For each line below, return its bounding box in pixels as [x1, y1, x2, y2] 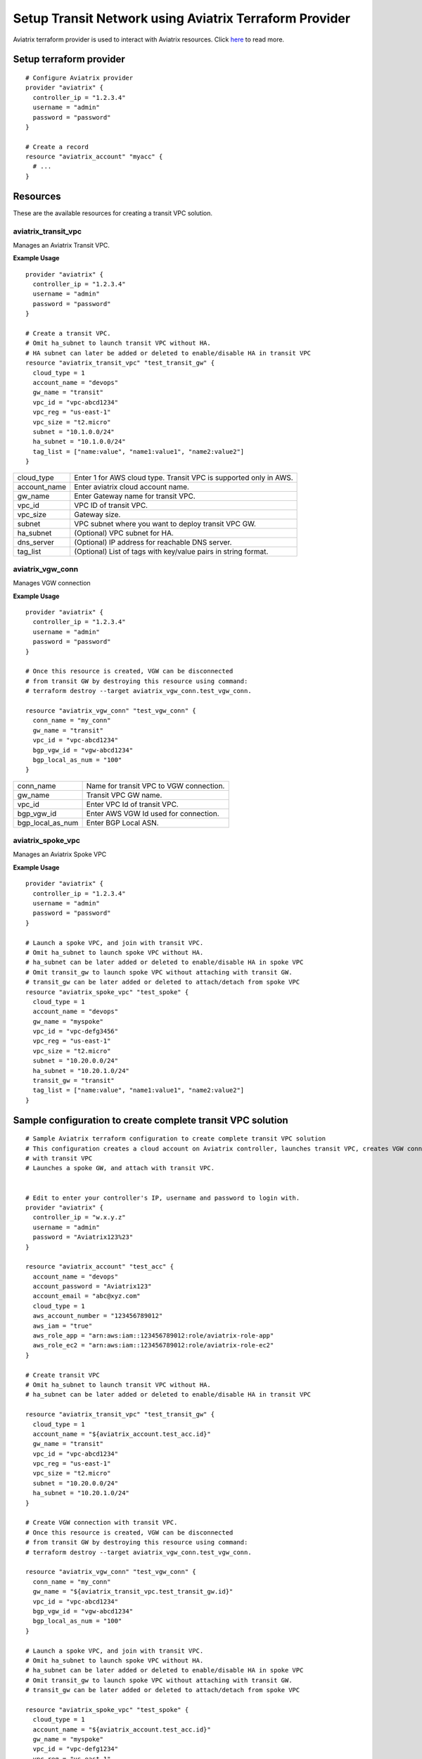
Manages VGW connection [13, 579, 91, 588]
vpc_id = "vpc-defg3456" [32, 1027, 119, 1036]
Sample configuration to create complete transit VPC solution [13, 1114, 288, 1126]
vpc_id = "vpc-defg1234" [32, 1745, 119, 1753]
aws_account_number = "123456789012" [32, 1312, 163, 1320]
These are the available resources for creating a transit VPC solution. [13, 208, 213, 217]
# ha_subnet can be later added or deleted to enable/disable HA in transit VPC [25, 1390, 312, 1399]
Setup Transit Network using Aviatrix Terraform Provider [13, 11, 351, 26]
